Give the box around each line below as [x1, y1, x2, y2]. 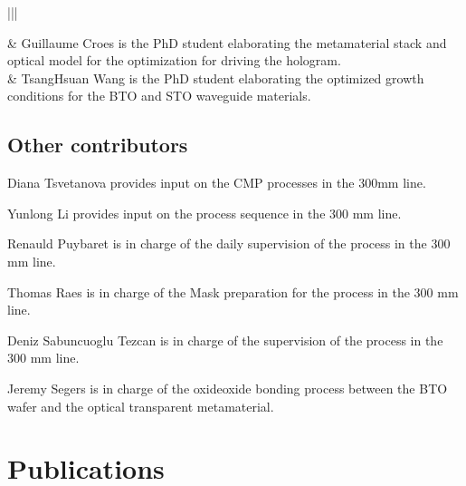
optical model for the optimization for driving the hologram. [7, 51, 341, 70]
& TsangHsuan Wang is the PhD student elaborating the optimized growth [7, 68, 424, 87]
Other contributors [7, 131, 188, 159]
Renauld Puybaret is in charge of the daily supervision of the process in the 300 [7, 234, 451, 253]
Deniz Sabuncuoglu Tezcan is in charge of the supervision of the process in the [7, 330, 443, 349]
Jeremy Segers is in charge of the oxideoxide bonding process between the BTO [7, 378, 448, 397]
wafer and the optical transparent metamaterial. [7, 396, 274, 415]
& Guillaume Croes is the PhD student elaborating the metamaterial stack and [7, 33, 447, 52]
